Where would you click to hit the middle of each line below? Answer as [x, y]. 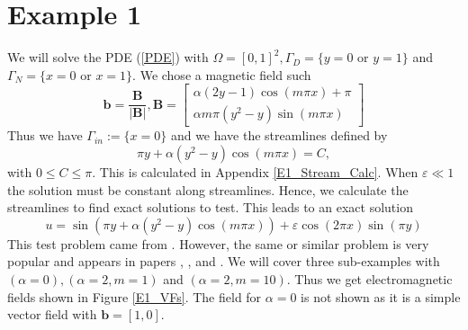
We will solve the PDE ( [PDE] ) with [108, 57]
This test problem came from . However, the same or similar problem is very [218, 243]
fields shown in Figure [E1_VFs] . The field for [135, 296]
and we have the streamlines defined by [279, 135]
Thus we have [45, 135]
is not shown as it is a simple [381, 296]
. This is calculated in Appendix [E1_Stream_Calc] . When [255, 171]
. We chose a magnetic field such [222, 74]
